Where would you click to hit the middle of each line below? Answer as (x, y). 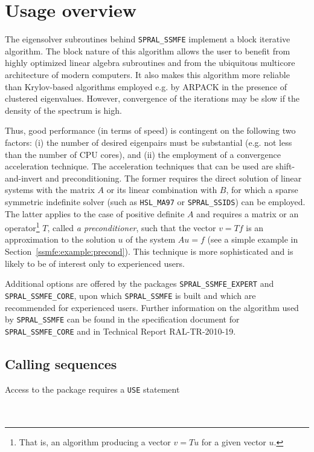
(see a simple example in (253, 239)
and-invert (24, 178)
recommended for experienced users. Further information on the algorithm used (152, 307)
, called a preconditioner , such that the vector (132, 227)
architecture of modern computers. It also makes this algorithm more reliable (147, 74)
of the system (151, 239)
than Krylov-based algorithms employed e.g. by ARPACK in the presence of (146, 86)
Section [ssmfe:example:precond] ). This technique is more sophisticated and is (149, 251)
